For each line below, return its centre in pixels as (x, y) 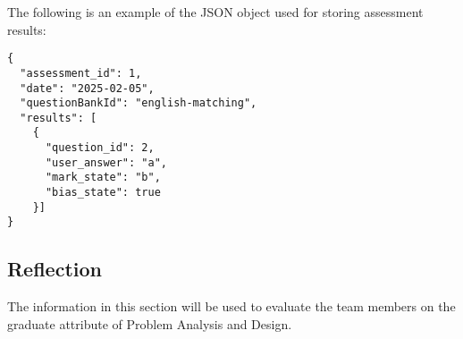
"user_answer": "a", (106, 162)
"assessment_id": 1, (81, 73)
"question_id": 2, (100, 148)
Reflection (55, 269)
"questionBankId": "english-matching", (139, 103)
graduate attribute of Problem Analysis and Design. (150, 323)
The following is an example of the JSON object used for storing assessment (215, 12)
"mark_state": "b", (103, 178)
